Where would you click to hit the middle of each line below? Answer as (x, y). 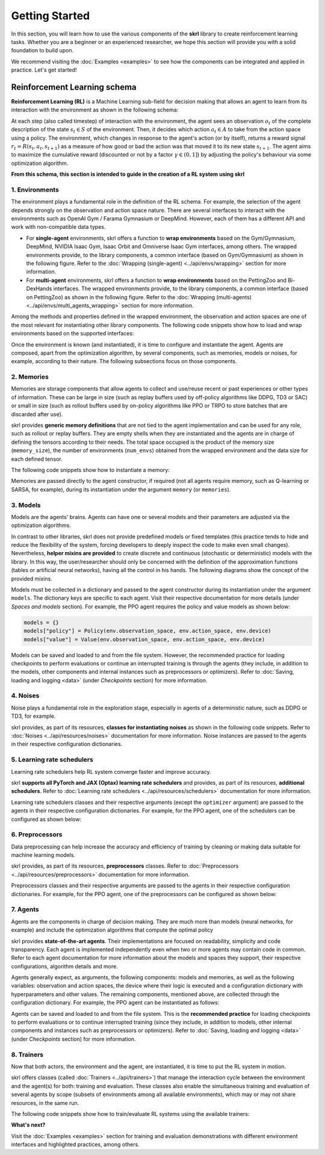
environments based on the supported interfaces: (73, 334)
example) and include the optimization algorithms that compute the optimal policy (112, 930)
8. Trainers (27, 1054)
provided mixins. (32, 579)
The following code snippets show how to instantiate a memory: (90, 470)
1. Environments (35, 190)
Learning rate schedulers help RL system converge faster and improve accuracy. (111, 771)
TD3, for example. (33, 716)
